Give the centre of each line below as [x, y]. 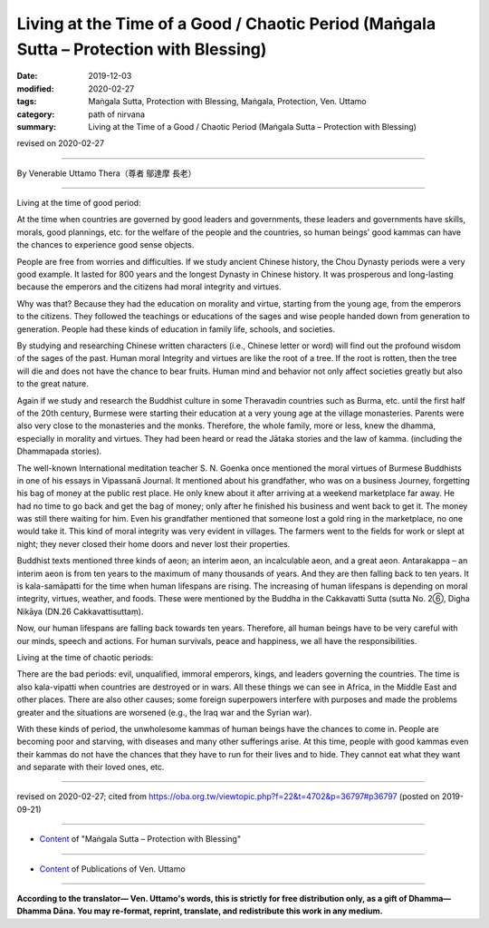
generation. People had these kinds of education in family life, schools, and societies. [176, 329]
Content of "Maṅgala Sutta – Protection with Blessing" [140, 839]
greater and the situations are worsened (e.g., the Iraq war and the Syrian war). [164, 712]
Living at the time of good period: [79, 203]
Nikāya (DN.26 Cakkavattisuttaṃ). [80, 611]
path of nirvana [116, 114]
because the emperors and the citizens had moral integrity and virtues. [149, 287]
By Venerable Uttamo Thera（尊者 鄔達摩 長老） [106, 173]
